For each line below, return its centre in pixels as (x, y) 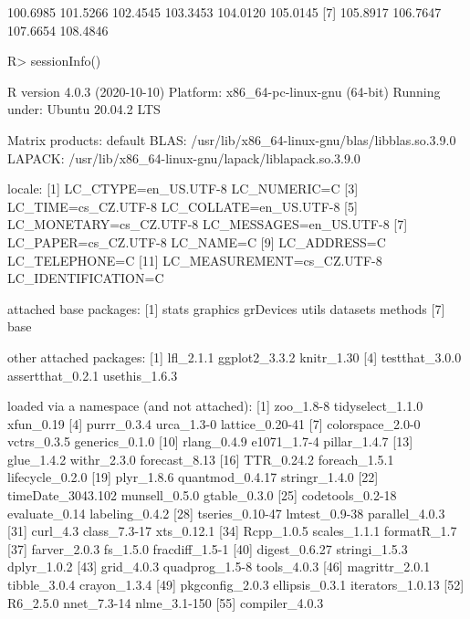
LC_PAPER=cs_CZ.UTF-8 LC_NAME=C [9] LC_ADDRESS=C (197, 241)
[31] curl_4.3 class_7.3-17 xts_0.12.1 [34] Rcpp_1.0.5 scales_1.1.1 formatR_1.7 (232, 531)
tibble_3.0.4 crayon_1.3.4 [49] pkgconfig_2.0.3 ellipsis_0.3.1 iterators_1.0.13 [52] (236, 585)
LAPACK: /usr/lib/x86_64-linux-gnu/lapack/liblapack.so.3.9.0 (184, 157)
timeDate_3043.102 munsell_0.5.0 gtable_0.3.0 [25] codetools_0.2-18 (202, 495)
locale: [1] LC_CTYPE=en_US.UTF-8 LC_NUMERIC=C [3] (183, 189)
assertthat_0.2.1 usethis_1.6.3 (93, 375)
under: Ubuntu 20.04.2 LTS (84, 109)
